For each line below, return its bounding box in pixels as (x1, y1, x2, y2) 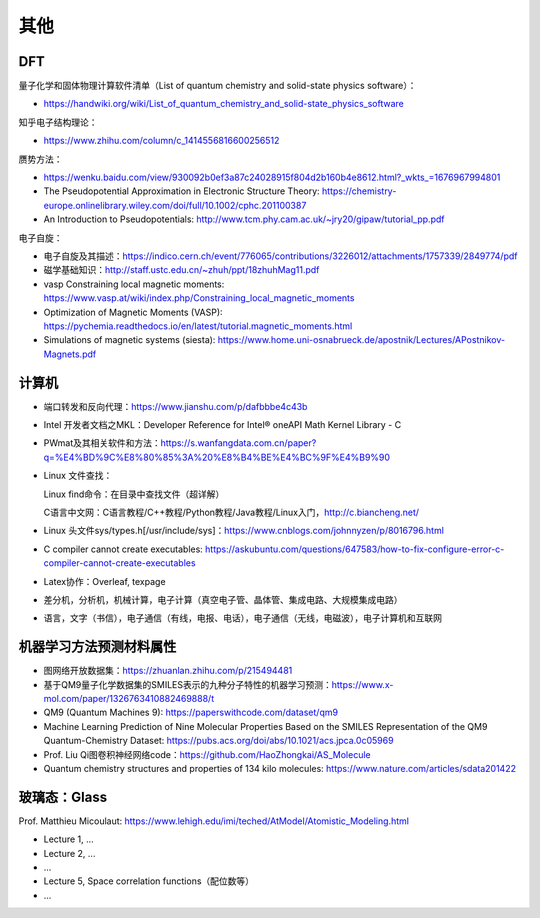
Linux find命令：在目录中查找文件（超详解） (43, 488, 225, 500)
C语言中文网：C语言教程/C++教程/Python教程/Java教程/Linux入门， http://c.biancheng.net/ (43, 506, 420, 518)
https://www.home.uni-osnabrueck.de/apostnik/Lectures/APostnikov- (217, 334, 505, 346)
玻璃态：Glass (18, 788, 108, 805)
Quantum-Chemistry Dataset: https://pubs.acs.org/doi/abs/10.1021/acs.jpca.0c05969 (43, 735, 394, 747)
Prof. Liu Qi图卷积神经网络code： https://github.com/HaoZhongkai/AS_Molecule (43, 748, 371, 760)
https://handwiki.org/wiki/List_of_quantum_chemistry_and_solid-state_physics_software (43, 98, 404, 110)
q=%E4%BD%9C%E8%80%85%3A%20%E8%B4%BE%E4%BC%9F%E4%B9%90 (43, 451, 390, 463)
